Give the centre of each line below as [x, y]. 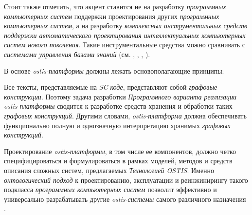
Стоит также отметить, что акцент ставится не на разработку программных [115, 6]
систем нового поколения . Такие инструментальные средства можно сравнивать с [125, 45]
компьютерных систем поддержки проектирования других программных [112, 16]
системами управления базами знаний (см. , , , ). [77, 54]
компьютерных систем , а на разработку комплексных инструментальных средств [126, 26]
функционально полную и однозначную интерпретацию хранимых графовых [117, 125]
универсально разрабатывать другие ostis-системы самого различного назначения [125, 199]
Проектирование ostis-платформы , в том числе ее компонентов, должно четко [120, 151]
